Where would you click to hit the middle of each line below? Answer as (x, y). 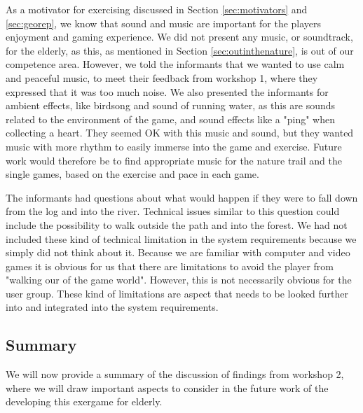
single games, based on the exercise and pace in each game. (132, 174)
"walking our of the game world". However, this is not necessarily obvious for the (179, 280)
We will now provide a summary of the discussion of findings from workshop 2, (175, 374)
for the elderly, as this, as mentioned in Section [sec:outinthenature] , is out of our (180, 50)
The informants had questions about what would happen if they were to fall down (182, 197)
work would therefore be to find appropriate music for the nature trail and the (174, 160)
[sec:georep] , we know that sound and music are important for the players (164, 23)
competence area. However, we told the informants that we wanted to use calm (175, 64)
